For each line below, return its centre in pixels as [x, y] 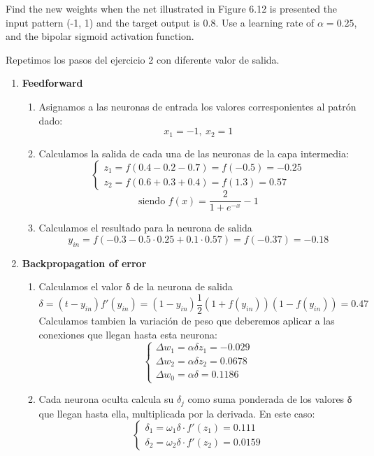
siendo [152, 201]
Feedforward [52, 83]
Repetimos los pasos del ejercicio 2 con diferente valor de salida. [143, 59]
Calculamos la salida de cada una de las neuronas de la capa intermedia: [194, 153]
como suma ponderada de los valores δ [270, 399]
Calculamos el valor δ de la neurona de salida [136, 286]
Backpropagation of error [84, 263]
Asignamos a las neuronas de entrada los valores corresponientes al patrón [197, 106]
